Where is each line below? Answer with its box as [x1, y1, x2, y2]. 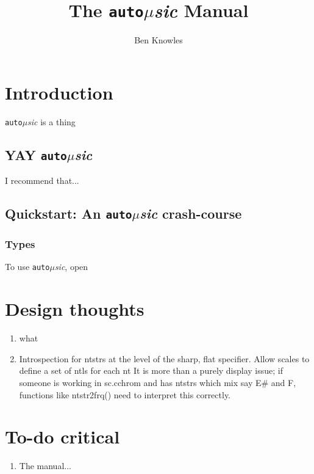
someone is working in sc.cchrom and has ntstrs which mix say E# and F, [19, 376, 296, 388]
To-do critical [5, 424, 120, 449]
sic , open [54, 260, 88, 273]
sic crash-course [140, 204, 242, 223]
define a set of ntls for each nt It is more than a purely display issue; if [19, 364, 284, 377]
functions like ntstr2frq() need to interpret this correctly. [19, 388, 231, 401]
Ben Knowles [134, 34, 183, 46]
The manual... [19, 459, 71, 472]
